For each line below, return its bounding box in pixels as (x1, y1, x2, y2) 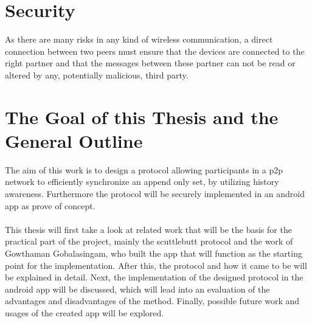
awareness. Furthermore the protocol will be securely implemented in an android (5, 187, 305, 200)
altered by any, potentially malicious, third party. (5, 68, 189, 81)
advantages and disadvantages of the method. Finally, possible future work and (5, 294, 300, 307)
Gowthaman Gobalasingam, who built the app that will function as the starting (5, 246, 302, 259)
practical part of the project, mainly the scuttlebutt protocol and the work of (5, 235, 293, 248)
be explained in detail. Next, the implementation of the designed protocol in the (5, 271, 303, 283)
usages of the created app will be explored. (5, 306, 164, 319)
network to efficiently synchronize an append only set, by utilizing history (5, 175, 279, 188)
